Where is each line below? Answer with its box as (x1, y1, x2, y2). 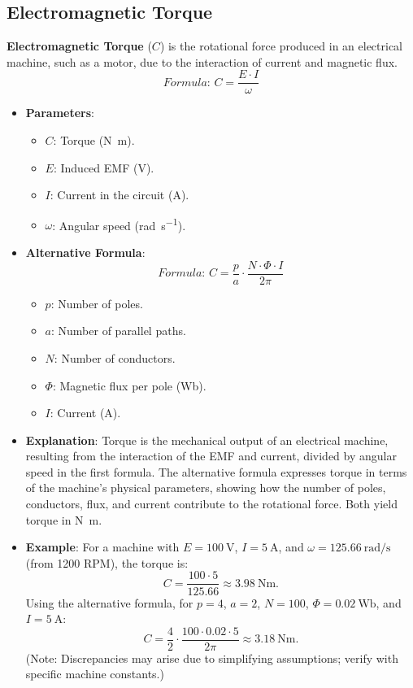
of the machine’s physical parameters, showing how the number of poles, (25, 479, 386, 496)
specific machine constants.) (25, 665, 164, 682)
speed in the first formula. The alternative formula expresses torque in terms (25, 463, 407, 480)
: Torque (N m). (53, 132, 135, 149)
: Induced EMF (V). (53, 159, 154, 176)
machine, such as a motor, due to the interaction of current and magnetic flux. (7, 53, 398, 70)
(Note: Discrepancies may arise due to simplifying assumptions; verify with (25, 649, 398, 666)
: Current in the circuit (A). (50, 186, 189, 203)
